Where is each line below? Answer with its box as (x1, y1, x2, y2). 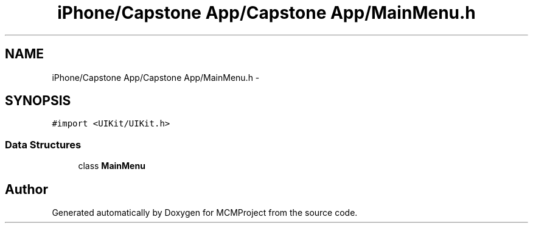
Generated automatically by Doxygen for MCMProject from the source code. (52, 207, 358, 218)
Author (5, 181, 48, 197)
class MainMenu (78, 161, 145, 171)
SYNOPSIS (5, 93, 71, 109)
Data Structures (5, 138, 82, 151)
